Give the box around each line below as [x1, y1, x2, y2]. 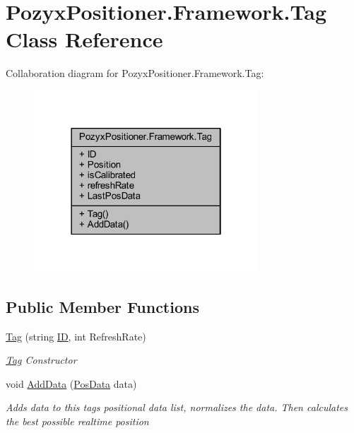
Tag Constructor [6, 352, 77, 367]
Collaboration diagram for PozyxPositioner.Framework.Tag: [6, 66, 264, 81]
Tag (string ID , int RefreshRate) [6, 328, 146, 343]
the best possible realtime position [6, 413, 149, 428]
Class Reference [6, 25, 163, 54]
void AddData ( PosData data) [6, 376, 137, 391]
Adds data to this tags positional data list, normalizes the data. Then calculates [6, 400, 348, 415]
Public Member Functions [6, 295, 199, 317]
